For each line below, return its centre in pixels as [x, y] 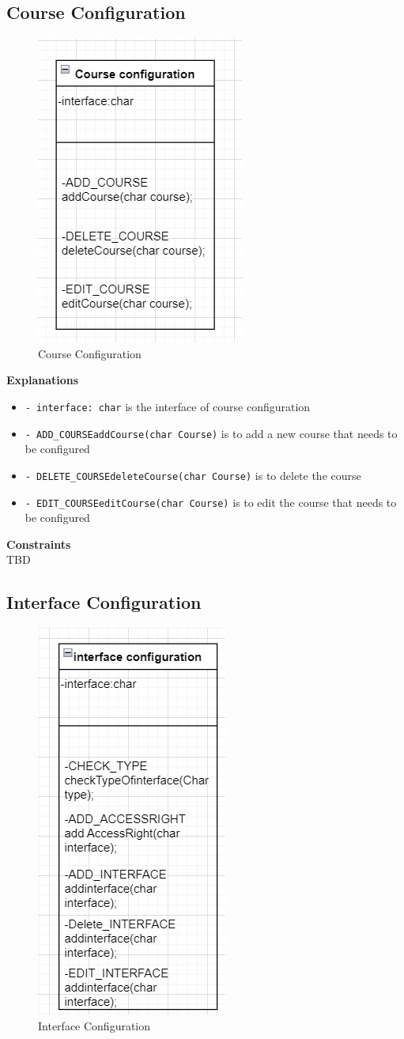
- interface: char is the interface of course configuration [168, 406]
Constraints [39, 544]
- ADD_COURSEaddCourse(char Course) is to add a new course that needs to [211, 433]
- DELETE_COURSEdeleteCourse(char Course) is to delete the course [193, 475]
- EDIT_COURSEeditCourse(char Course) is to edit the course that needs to [211, 502]
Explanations [43, 380]
